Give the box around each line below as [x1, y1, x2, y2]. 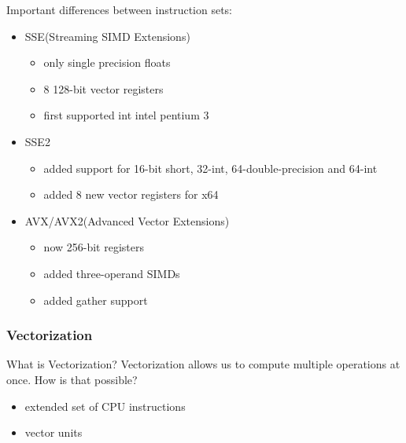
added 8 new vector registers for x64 [43, 186, 219, 203]
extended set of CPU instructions [24, 397, 186, 414]
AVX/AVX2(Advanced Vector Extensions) [24, 212, 230, 229]
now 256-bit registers [43, 239, 144, 255]
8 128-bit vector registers [43, 80, 164, 97]
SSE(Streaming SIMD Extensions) [24, 27, 190, 44]
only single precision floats [43, 54, 171, 71]
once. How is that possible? [6, 371, 138, 387]
